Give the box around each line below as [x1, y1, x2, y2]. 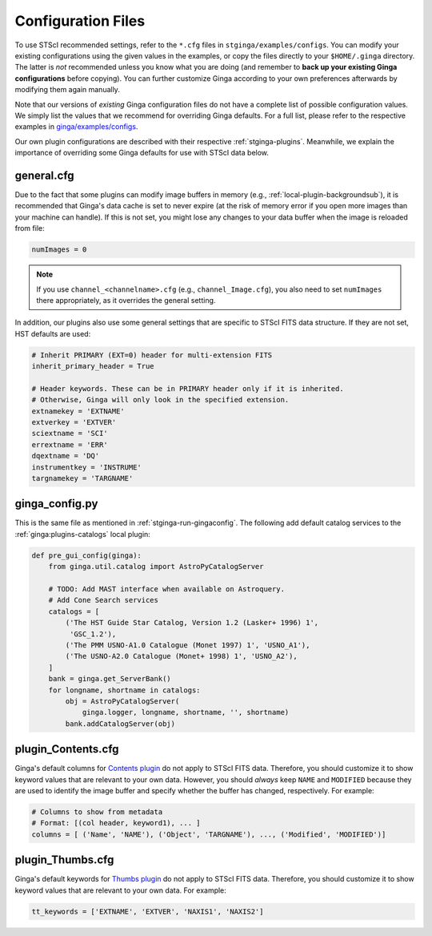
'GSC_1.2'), [69, 629, 117, 639]
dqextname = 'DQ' [31, 451, 100, 461]
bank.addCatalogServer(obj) [65, 719, 176, 728]
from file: [14, 224, 45, 233]
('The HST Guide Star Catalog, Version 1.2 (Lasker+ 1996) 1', [65, 618, 319, 627]
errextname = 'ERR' [31, 440, 108, 449]
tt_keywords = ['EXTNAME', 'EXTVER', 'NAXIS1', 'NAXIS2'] [31, 906, 264, 916]
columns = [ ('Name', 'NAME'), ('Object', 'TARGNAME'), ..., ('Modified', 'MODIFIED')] [31, 829, 386, 839]
